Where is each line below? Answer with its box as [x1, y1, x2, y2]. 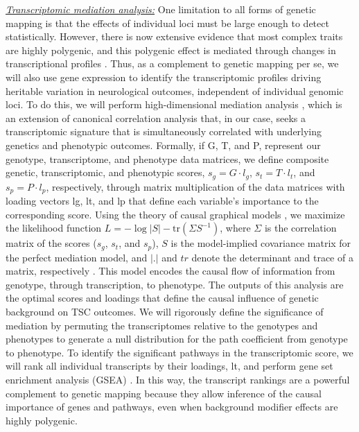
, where [220, 221, 251, 235]
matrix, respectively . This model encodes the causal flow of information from [6, 263, 335, 278]
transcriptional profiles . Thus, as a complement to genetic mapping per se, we [6, 56, 339, 71]
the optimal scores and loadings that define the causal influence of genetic [6, 291, 319, 305]
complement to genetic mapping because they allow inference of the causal [6, 386, 322, 400]
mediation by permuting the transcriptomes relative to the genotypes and [6, 318, 318, 332]
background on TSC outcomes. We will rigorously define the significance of [6, 304, 324, 319]
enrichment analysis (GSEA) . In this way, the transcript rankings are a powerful [6, 372, 350, 387]
